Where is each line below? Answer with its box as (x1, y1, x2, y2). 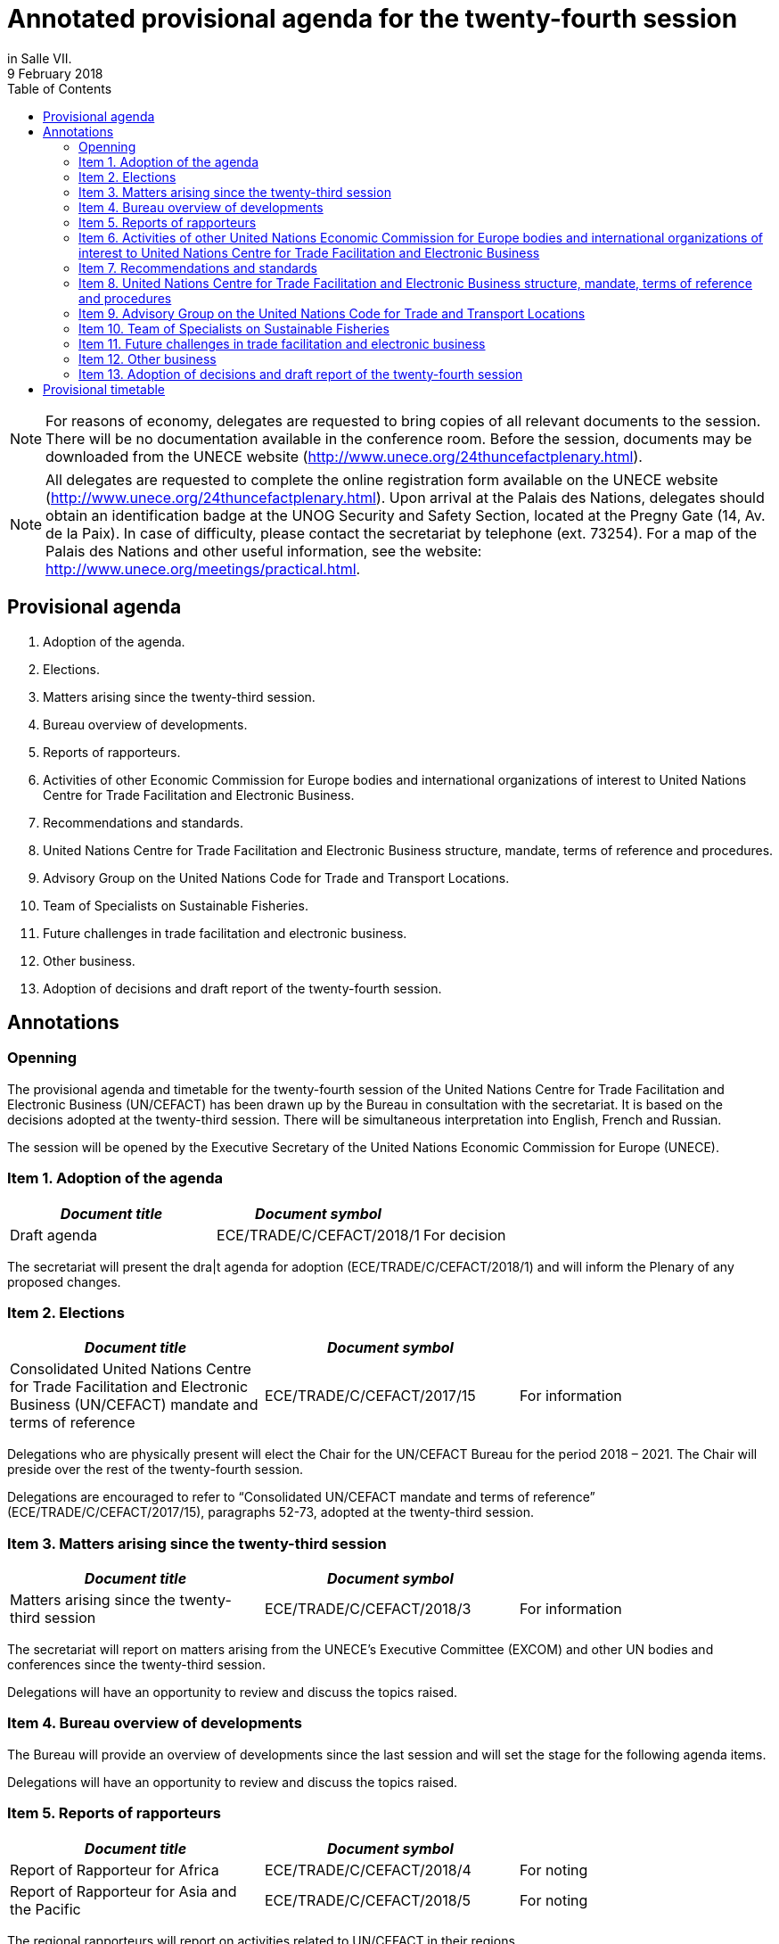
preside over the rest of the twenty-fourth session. (7, 1462, 304, 1478)
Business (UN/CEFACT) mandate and (10, 1396, 258, 1414)
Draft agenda (10, 1225, 98, 1244)
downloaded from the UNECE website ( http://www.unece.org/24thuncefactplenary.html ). (45, 447, 643, 465)
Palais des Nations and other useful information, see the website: (45, 541, 482, 560)
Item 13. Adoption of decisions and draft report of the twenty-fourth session (78, 366, 523, 382)
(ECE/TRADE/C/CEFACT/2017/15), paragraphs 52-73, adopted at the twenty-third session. (7, 1504, 534, 1520)
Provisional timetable (43, 381, 166, 397)
